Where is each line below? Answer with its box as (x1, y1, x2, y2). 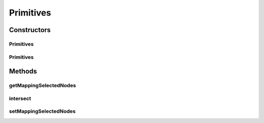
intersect (9, 95, 31, 102)
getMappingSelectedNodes (9, 82, 76, 89)
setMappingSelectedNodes (9, 108, 76, 115)
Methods (9, 67, 37, 75)
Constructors (9, 26, 51, 34)
